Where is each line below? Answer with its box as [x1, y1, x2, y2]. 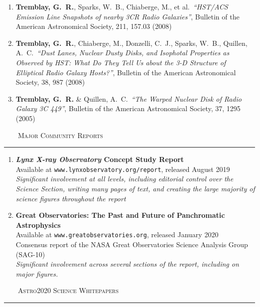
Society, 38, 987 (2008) [15, 77, 85, 87]
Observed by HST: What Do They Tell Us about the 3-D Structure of [15, 57, 226, 67]
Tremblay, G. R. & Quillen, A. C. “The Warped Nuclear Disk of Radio [15, 93, 242, 104]
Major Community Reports [17, 130, 103, 140]
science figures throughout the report [15, 193, 126, 203]
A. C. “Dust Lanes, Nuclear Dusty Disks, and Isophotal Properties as [15, 47, 230, 58]
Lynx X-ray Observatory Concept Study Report [15, 154, 184, 164]
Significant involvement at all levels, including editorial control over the [15, 173, 234, 184]
